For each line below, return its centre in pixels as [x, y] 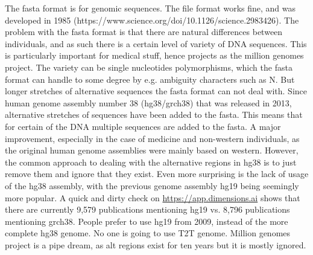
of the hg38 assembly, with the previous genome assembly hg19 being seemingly [152, 185]
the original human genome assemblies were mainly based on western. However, [152, 150]
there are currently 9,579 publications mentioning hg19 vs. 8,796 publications [147, 209]
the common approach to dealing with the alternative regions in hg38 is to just [151, 162]
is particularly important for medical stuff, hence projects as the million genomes [154, 55]
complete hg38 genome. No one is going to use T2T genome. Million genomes [148, 233]
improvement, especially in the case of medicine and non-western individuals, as [152, 138]
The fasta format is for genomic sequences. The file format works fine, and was [150, 8]
